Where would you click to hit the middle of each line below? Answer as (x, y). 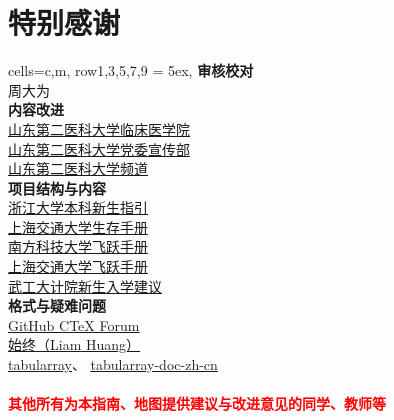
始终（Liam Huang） (74, 344)
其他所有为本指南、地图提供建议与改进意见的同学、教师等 (197, 403)
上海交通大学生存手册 (78, 226)
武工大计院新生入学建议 (85, 285)
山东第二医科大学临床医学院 (99, 128)
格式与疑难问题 (57, 305)
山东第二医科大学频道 (78, 168)
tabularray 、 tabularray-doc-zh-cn (113, 364)
